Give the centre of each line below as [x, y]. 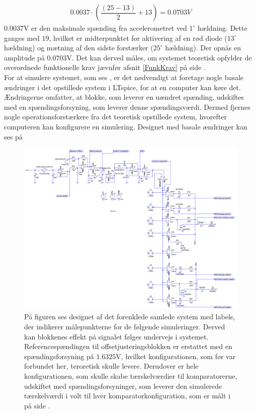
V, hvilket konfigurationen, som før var [176, 356]
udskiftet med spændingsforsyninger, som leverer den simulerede [123, 386]
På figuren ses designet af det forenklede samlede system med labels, [130, 317]
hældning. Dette [223, 28]
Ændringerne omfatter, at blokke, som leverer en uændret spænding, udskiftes [124, 97]
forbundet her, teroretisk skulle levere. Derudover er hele [111, 366]
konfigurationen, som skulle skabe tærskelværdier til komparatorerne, [131, 375]
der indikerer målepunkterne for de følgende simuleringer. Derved [125, 326]
